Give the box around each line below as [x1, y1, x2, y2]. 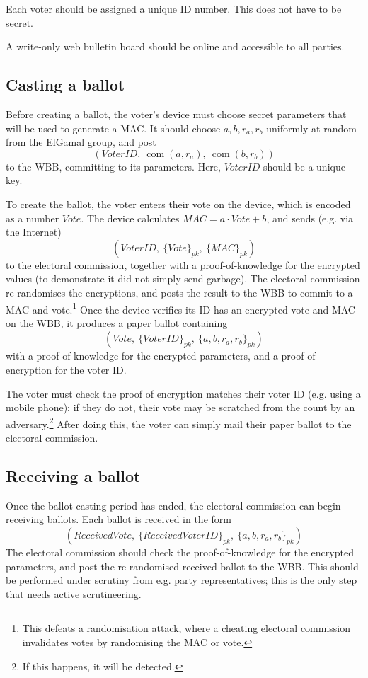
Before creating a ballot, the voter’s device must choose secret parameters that [6, 106, 347, 121]
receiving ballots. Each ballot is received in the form [6, 512, 231, 527]
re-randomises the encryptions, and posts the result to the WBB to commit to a [6, 285, 353, 299]
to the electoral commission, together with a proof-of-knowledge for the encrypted [6, 257, 360, 272]
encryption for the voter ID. [6, 362, 127, 377]
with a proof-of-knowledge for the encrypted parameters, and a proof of [6, 348, 316, 363]
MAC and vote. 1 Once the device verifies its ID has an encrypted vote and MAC [6, 299, 355, 316]
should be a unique [263, 159, 345, 173]
